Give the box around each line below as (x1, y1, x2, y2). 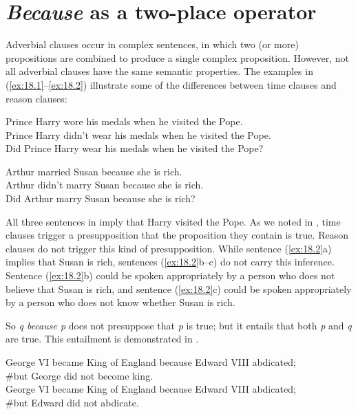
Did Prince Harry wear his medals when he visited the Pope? (6, 141, 264, 155)
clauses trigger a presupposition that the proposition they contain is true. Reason (6, 228, 348, 242)
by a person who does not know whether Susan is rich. (6, 295, 235, 309)
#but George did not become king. (6, 368, 154, 382)
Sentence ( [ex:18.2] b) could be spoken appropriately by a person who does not (6, 268, 335, 283)
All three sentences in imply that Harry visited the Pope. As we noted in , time (6, 214, 341, 228)
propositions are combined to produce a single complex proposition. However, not (6, 50, 350, 65)
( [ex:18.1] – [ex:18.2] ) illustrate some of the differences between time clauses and (6, 77, 337, 91)
